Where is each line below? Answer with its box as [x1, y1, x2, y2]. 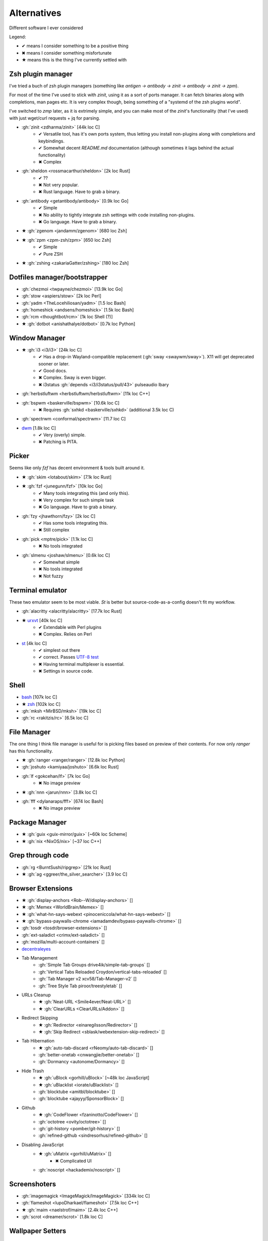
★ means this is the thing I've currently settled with [21, 57, 127, 63]
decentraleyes [21, 946, 51, 952]
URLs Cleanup [21, 992, 51, 998]
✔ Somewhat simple [38, 559, 80, 565]
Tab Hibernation [21, 1038, 55, 1044]
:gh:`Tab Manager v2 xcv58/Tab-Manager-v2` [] [38, 976, 137, 982]
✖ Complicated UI [55, 1158, 92, 1164]
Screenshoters [9, 1179, 57, 1188]
